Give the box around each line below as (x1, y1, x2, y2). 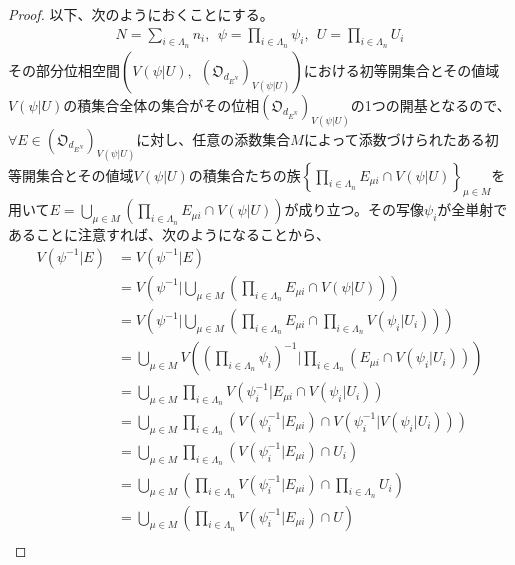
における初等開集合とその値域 (303, 59, 500, 80)
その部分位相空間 (8, 59, 120, 80)
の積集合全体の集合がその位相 (63, 94, 260, 115)
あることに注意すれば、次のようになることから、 (8, 224, 330, 245)
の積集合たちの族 (188, 164, 301, 185)
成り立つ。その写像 (298, 199, 425, 220)
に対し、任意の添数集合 (136, 128, 291, 149)
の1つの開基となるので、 (350, 94, 511, 115)
